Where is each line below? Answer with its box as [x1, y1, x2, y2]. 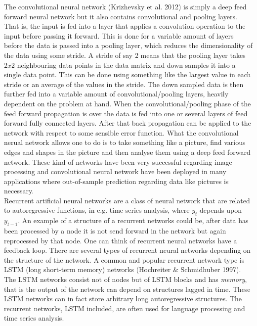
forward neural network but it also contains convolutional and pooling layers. [4, 11, 237, 21]
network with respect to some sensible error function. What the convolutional [4, 127, 239, 138]
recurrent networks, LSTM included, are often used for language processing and [4, 303, 245, 313]
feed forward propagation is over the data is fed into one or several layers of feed [4, 108, 248, 118]
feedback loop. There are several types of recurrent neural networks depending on [4, 245, 251, 255]
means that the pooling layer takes [140, 49, 246, 60]
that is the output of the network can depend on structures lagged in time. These [4, 283, 251, 294]
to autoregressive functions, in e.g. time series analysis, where [4, 205, 190, 215]
